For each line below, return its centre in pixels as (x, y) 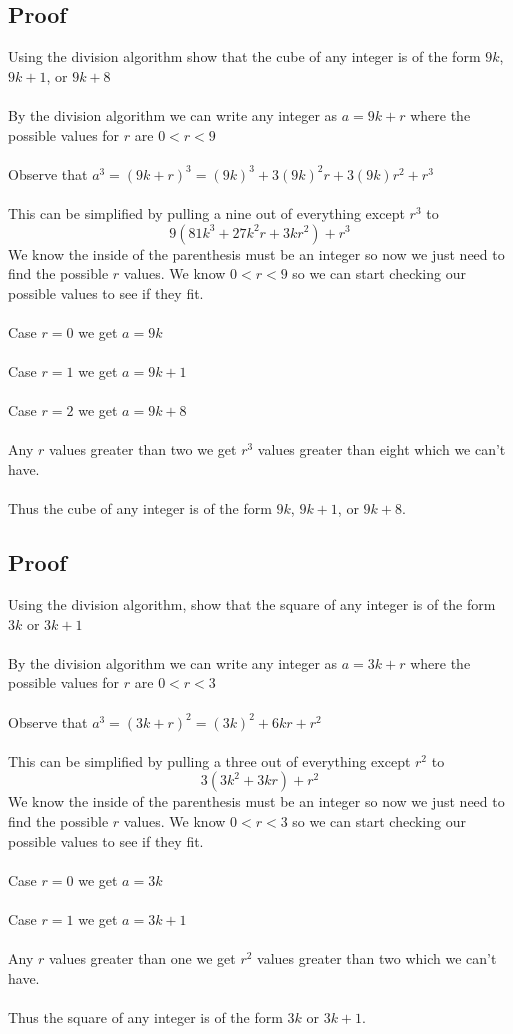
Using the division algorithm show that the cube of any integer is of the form (244, 56)
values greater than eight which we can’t (381, 449)
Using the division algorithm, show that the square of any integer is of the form (252, 604)
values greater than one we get (142, 958)
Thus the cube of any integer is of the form (140, 508)
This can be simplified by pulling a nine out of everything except (206, 212)
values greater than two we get (142, 449)
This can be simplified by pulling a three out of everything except (209, 760)
